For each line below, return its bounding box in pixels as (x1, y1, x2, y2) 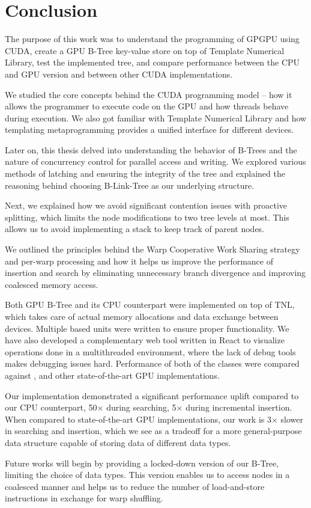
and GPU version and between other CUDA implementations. (5, 67, 233, 80)
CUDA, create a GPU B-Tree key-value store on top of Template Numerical (5, 44, 285, 57)
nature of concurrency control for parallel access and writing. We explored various (5, 155, 306, 168)
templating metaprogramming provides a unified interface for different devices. (5, 123, 294, 136)
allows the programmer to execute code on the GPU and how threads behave (5, 100, 289, 112)
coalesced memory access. (5, 278, 98, 290)
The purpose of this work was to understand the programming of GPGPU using (5, 32, 300, 45)
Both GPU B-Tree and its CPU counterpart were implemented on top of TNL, (5, 298, 295, 311)
